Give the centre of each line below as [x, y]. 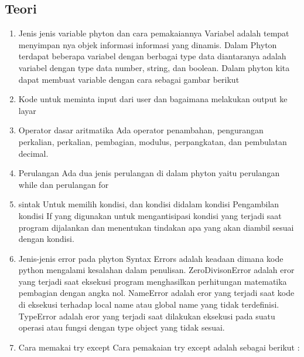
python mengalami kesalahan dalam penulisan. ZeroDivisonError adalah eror [156, 270]
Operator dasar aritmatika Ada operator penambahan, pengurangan [141, 130]
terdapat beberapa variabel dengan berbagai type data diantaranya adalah [152, 56]
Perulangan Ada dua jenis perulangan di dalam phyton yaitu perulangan [149, 173]
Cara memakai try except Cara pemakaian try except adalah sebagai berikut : [159, 347]
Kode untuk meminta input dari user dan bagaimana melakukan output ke [153, 99]
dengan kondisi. [46, 239]
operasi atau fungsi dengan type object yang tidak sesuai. [122, 327]
